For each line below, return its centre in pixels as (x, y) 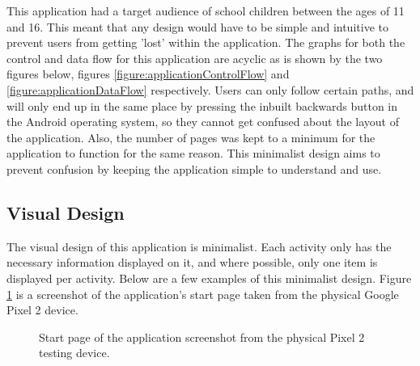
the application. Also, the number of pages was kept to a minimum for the (191, 137)
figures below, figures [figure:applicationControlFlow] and (148, 74)
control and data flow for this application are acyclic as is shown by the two (195, 58)
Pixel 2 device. (42, 310)
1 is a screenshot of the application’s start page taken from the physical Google (203, 294)
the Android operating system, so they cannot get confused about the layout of (203, 122)
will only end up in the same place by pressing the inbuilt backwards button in (202, 105)
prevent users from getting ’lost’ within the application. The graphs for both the (206, 42)
